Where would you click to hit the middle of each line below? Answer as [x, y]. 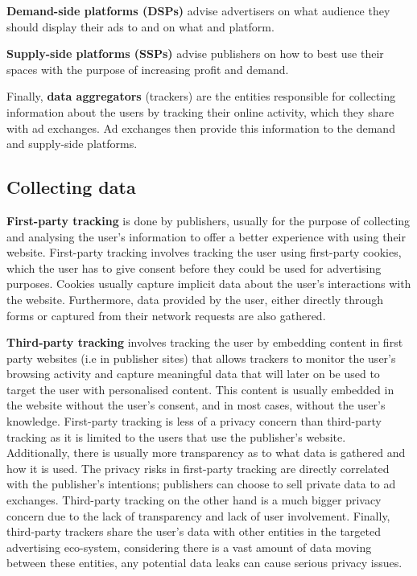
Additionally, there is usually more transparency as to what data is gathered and [206, 453]
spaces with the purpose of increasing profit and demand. [148, 69]
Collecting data [71, 187]
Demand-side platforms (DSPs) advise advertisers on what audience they [198, 10]
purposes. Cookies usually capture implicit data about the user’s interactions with [209, 284]
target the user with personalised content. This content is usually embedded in [200, 389]
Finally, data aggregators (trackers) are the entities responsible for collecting [201, 96]
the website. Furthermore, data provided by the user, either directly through [195, 299]
